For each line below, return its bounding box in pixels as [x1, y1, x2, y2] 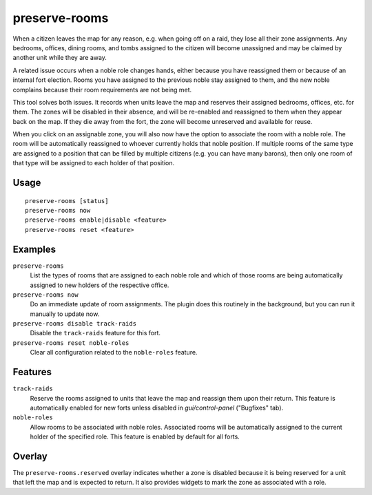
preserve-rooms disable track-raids [12, 320, 137, 328]
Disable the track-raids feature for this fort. [30, 329, 161, 337]
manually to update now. [30, 310, 100, 318]
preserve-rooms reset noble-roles [12, 339, 130, 347]
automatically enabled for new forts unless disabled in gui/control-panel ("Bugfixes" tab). [30, 403, 284, 412]
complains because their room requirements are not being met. [12, 85, 192, 94]
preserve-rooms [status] [25, 197, 109, 204]
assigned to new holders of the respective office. [30, 281, 169, 289]
